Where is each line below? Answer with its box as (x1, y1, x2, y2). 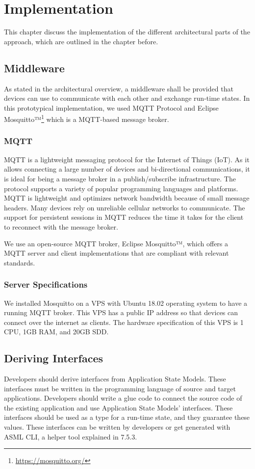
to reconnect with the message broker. (4, 221, 118, 232)
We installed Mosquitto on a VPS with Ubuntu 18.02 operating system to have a (4, 297, 248, 308)
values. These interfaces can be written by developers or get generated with (4, 422, 230, 432)
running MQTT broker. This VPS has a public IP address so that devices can (4, 307, 238, 318)
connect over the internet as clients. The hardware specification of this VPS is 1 (4, 317, 244, 327)
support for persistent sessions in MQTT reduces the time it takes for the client (4, 212, 244, 222)
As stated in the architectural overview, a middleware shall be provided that (4, 83, 233, 93)
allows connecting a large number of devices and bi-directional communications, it (4, 164, 250, 174)
